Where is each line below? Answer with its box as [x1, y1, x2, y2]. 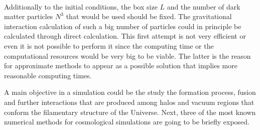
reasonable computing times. [4, 70, 92, 80]
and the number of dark [167, 1, 240, 12]
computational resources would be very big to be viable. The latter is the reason [4, 50, 251, 61]
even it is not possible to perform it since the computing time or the [4, 40, 214, 51]
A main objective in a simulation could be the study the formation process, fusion [4, 87, 256, 97]
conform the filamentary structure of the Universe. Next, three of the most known [4, 106, 256, 117]
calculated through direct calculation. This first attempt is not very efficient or [4, 31, 246, 41]
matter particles [4, 11, 53, 22]
